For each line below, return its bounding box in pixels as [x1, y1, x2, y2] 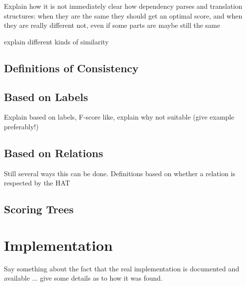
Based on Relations [4, 145, 103, 160]
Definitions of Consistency [4, 60, 139, 75]
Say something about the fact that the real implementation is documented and [4, 263, 240, 273]
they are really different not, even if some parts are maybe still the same [4, 20, 221, 30]
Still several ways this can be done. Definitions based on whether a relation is [4, 168, 236, 178]
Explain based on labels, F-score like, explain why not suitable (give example [4, 112, 234, 122]
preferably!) [4, 121, 39, 131]
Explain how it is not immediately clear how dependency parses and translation [4, 1, 243, 11]
